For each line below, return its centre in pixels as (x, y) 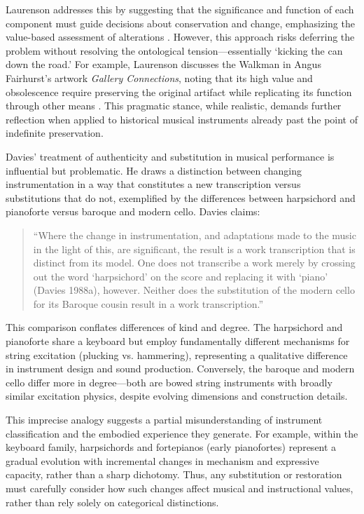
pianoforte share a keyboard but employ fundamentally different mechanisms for (178, 341)
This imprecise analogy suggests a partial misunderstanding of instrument (164, 420)
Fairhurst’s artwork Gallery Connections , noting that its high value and (159, 77)
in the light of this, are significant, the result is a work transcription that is (194, 249)
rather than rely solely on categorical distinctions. (112, 502)
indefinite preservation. (55, 133)
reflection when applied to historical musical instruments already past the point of (182, 119)
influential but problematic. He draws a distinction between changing (154, 170)
